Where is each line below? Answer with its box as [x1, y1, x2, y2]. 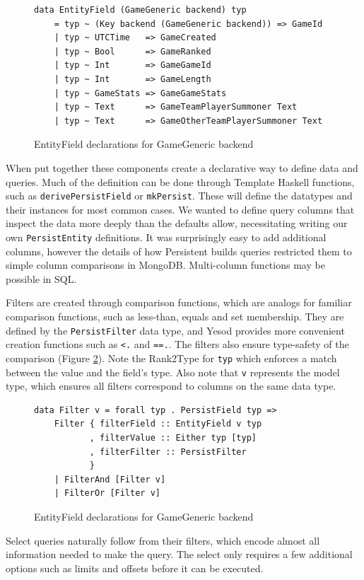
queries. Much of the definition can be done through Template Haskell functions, [6, 174, 355, 189]
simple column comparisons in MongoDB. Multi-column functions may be [6, 257, 325, 272]
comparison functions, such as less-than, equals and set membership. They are [6, 309, 344, 323]
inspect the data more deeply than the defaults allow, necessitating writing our [6, 216, 348, 231]
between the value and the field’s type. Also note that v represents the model [6, 364, 340, 379]
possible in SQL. [6, 271, 77, 286]
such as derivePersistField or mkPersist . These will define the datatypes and [6, 188, 353, 203]
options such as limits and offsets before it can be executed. [6, 560, 264, 575]
